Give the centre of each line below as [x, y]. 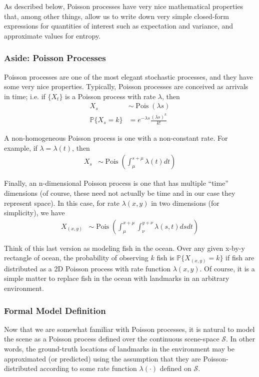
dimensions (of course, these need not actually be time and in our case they [120, 193]
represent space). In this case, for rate [62, 203]
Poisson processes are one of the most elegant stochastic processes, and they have [128, 76]
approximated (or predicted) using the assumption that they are [102, 358]
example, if [21, 147]
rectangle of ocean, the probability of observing [76, 258]
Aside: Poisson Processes [55, 58]
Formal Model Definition [55, 310]
